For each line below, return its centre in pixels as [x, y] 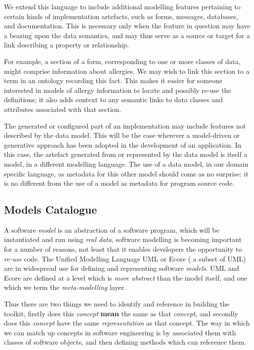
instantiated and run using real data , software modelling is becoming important [123, 239]
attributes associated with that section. [63, 109]
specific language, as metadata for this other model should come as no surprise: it [126, 173]
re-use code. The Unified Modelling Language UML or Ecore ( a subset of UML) [125, 258]
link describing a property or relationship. [67, 45]
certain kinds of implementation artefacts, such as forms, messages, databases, [121, 16]
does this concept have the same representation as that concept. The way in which [127, 323]
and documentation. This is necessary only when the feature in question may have [127, 26]
